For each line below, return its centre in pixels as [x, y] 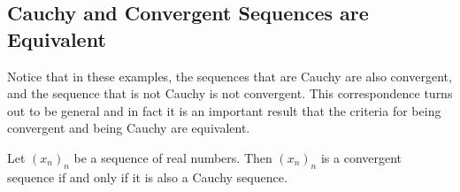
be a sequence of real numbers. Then [173, 157]
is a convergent [361, 157]
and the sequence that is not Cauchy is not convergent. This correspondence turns [230, 93]
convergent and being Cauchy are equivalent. [129, 128]
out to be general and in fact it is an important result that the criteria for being [224, 110]
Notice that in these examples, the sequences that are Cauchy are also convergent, [230, 76]
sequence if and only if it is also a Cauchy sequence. [147, 177]
